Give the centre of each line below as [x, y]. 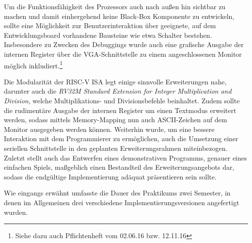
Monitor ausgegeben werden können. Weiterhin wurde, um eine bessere [109, 129]
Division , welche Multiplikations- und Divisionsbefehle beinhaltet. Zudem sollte [122, 100]
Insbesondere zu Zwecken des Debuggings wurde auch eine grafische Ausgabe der [124, 44]
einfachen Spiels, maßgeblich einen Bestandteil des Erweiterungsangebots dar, [119, 167]
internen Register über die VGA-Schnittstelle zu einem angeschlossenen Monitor [123, 54]
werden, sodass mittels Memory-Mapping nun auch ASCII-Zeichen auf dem [116, 120]
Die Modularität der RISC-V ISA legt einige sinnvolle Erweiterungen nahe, [115, 81]
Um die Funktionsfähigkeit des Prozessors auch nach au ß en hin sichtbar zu [115, 6]
